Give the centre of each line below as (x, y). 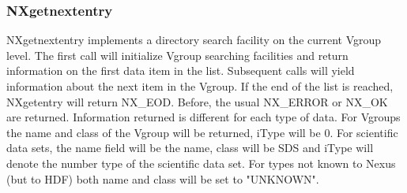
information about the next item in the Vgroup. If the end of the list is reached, (200, 86)
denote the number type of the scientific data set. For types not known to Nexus (201, 163)
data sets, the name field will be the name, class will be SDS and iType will (190, 148)
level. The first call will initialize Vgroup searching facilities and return (177, 55)
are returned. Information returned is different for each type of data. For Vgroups (203, 117)
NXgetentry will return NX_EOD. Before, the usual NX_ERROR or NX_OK (197, 101)
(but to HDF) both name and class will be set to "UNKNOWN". (163, 178)
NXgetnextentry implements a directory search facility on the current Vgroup (194, 40)
